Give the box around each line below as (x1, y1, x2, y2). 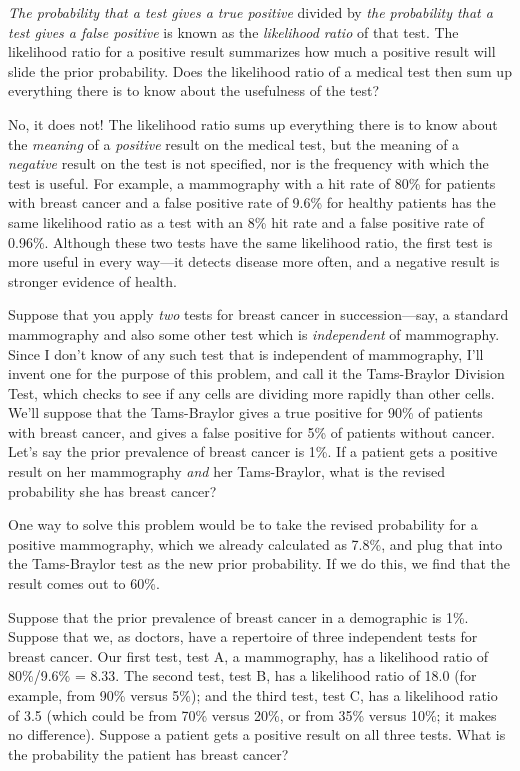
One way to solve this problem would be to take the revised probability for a (8, 514, 478, 535)
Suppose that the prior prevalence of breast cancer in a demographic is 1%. (8, 606, 469, 627)
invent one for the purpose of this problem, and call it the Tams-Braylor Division (8, 363, 505, 384)
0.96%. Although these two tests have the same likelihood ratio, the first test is (8, 231, 493, 252)
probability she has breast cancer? (8, 480, 217, 501)
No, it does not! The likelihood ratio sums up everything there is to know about (8, 113, 498, 134)
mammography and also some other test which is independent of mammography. (8, 323, 500, 344)
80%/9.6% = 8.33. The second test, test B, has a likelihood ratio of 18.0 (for (8, 665, 477, 686)
